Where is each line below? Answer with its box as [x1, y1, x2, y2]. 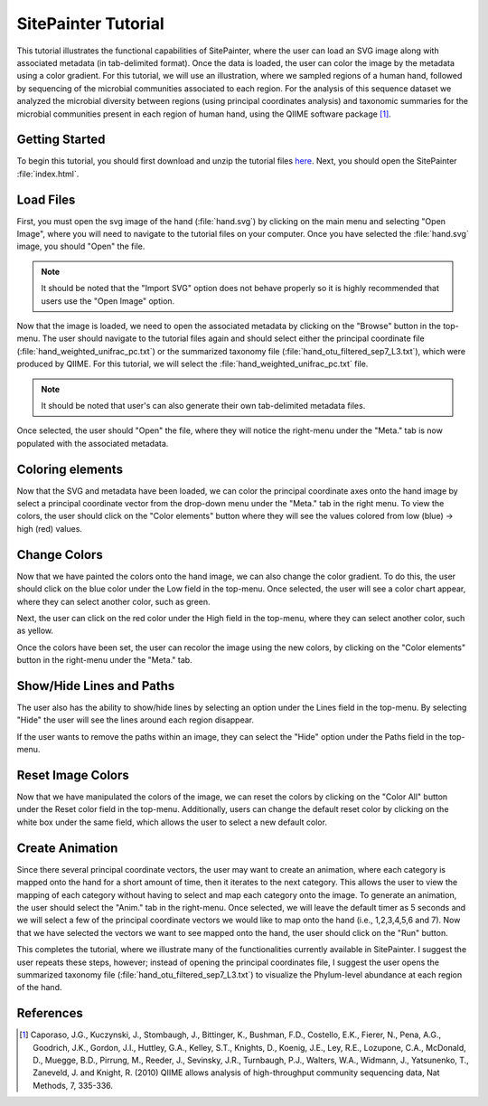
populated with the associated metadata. [16, 438, 169, 449]
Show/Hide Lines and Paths [16, 678, 175, 694]
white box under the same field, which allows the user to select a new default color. [16, 817, 327, 827]
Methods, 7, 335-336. [33, 1080, 113, 1091]
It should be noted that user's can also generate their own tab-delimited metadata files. [41, 401, 366, 411]
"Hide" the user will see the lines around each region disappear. [16, 714, 255, 725]
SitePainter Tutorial [16, 14, 164, 33]
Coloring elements [16, 461, 124, 477]
